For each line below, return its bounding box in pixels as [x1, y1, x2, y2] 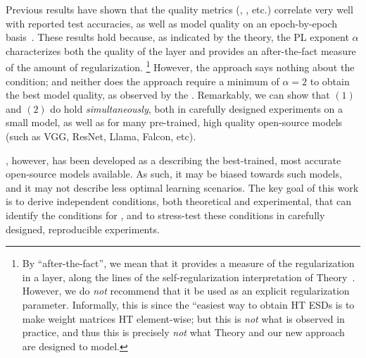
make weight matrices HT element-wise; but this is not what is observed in [22, 311, 345, 326]
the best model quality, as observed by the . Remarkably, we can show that [6, 87, 330, 102]
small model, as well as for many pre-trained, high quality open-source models [6, 115, 343, 130]
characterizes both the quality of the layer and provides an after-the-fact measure [6, 43, 356, 58]
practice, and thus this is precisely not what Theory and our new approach [22, 325, 345, 340]
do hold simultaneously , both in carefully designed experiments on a [50, 101, 343, 116]
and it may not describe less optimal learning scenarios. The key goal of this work [6, 180, 359, 195]
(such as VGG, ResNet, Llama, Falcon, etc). [6, 129, 196, 143]
